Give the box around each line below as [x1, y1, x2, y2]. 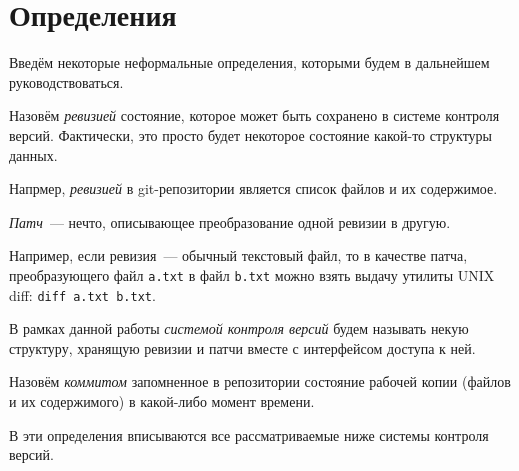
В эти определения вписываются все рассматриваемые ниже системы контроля [9, 424, 489, 445]
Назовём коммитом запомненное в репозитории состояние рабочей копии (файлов [9, 371, 511, 392]
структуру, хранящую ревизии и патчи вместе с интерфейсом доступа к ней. [9, 337, 476, 358]
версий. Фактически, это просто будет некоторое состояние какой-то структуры [9, 124, 492, 145]
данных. [9, 144, 58, 165]
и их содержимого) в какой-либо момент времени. [9, 390, 315, 411]
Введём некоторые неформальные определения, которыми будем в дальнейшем [9, 52, 490, 73]
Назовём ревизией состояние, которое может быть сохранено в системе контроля [9, 105, 500, 126]
